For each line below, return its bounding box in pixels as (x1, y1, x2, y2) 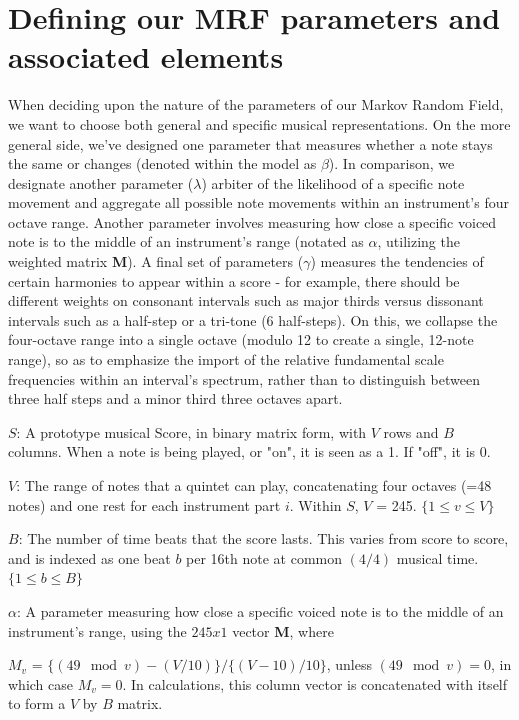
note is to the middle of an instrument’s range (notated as (8, 231, 364, 252)
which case (8, 673, 74, 694)
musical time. (396, 547, 479, 568)
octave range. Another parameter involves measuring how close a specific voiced (8, 211, 497, 232)
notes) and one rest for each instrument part (8, 494, 281, 515)
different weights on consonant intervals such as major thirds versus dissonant (8, 290, 484, 311)
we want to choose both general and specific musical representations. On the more (8, 113, 511, 134)
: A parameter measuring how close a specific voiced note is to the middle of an (16, 600, 504, 621)
